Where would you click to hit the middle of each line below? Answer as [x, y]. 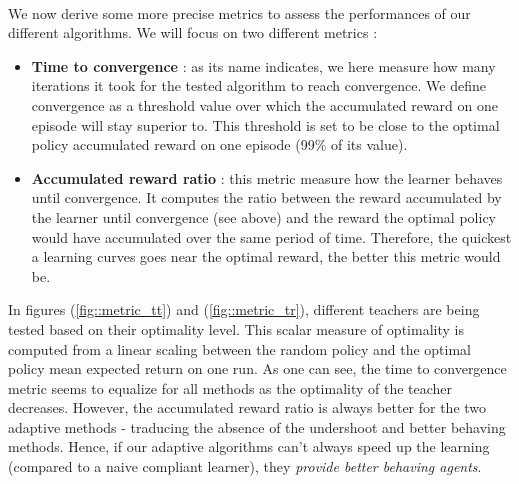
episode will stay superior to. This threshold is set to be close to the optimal [265, 124]
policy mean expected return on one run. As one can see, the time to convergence [257, 368]
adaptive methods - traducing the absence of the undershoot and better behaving [257, 426]
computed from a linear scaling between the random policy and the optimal [239, 348]
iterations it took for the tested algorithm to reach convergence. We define [258, 85]
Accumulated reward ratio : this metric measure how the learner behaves [267, 177]
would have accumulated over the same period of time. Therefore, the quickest [271, 236]
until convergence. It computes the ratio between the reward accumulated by [266, 197]
